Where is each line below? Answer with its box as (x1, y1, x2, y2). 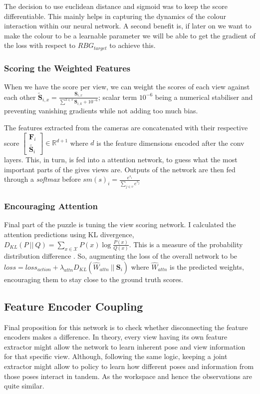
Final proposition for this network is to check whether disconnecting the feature (4, 322, 248, 332)
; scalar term (98, 91, 137, 102)
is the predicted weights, (170, 261, 244, 272)
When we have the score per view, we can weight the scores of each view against (4, 81, 250, 92)
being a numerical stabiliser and (155, 91, 253, 102)
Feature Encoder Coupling (4, 298, 143, 314)
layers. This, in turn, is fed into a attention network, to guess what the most (4, 154, 238, 165)
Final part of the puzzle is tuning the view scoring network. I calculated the (4, 219, 236, 230)
